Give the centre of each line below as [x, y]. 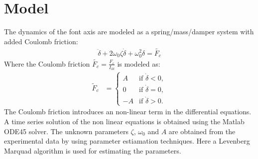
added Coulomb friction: [41, 41]
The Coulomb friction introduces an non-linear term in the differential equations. [128, 112]
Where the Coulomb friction [47, 63]
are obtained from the [202, 131]
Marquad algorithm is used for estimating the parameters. [93, 150]
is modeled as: [139, 63]
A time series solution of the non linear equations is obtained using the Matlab [124, 121]
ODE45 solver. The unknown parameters [66, 131]
